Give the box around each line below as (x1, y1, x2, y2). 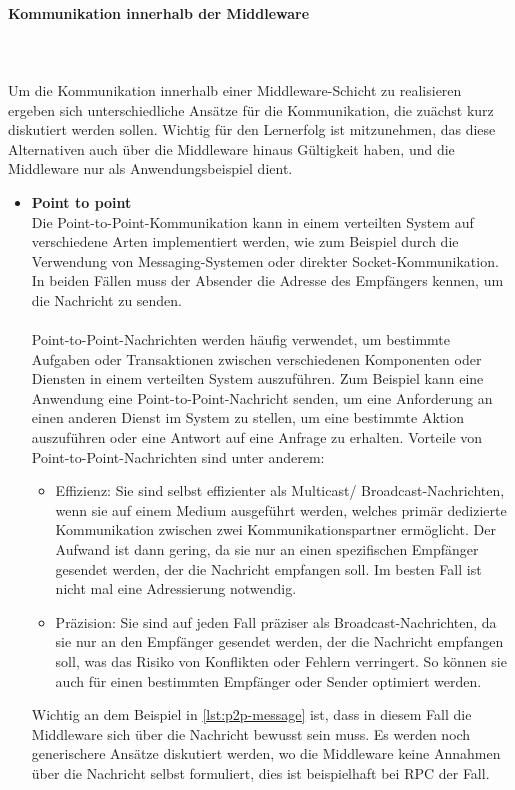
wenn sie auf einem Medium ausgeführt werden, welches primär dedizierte (55, 499, 507, 520)
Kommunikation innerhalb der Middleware (8, 2, 310, 23)
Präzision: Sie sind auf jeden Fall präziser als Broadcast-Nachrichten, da (55, 611, 497, 632)
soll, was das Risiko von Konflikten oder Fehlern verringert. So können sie (55, 651, 507, 672)
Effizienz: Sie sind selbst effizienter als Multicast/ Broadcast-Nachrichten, (55, 480, 505, 501)
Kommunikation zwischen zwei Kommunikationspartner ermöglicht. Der (55, 519, 496, 540)
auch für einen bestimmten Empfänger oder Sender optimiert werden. (55, 670, 482, 691)
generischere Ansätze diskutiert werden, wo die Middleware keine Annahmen (31, 743, 501, 764)
